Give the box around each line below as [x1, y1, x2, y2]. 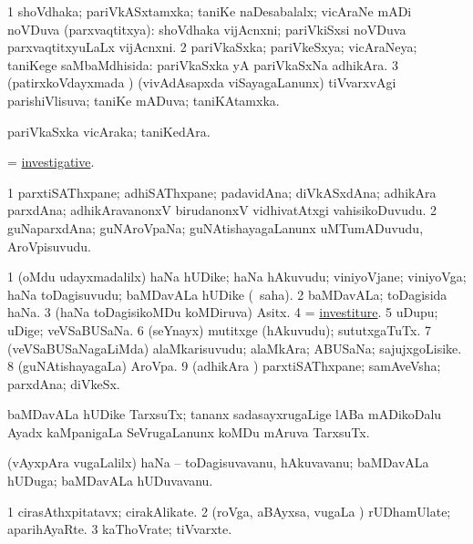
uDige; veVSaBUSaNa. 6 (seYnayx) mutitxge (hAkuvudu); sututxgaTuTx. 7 [7, 320, 431, 339]
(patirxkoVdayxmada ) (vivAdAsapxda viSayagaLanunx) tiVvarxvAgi [7, 73, 396, 92]
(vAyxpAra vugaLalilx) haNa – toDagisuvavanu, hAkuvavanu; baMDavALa [7, 453, 429, 472]
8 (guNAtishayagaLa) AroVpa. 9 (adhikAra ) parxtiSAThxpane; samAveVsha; [7, 356, 441, 375]
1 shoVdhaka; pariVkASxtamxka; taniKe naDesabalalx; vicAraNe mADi [7, 2, 412, 20]
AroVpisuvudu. [7, 236, 91, 255]
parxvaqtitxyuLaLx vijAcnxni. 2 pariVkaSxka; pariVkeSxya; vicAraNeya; [7, 37, 417, 56]
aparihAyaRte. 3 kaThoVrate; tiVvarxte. [7, 519, 232, 539]
